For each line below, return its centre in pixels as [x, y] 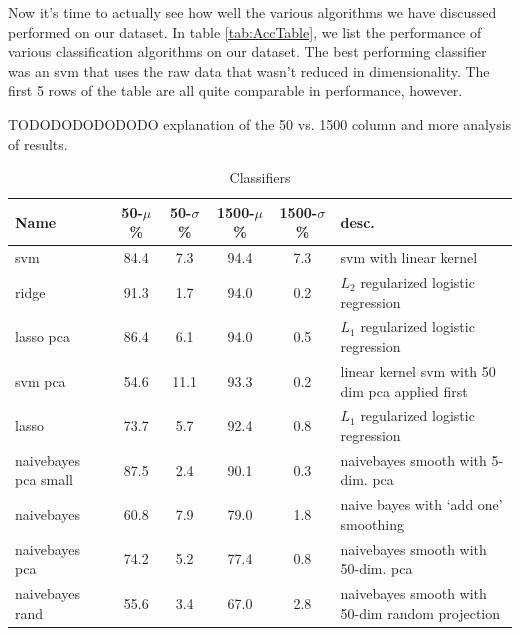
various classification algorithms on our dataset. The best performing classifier [247, 51]
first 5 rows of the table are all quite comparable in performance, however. [235, 90]
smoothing [372, 523]
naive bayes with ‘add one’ [421, 504]
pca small [44, 479]
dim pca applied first [404, 390]
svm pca [40, 380]
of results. [38, 143]
